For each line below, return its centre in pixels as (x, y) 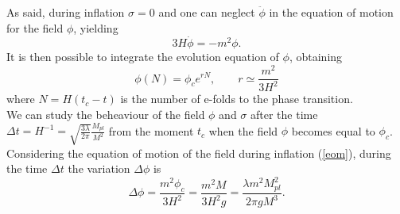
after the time (284, 115)
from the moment (151, 130)
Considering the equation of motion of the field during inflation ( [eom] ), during (199, 153)
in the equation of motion (331, 12)
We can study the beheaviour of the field (106, 115)
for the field (35, 27)
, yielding (96, 27)
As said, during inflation (66, 12)
